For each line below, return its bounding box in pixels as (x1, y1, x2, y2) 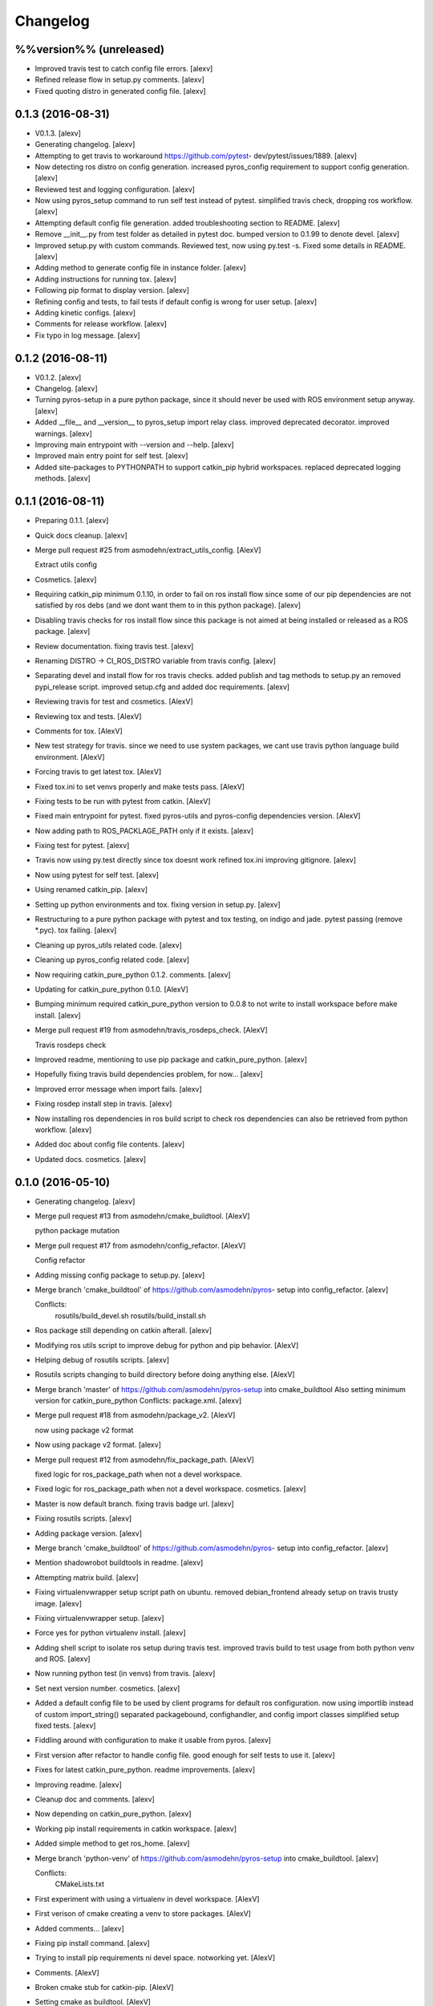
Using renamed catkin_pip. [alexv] (34, 885, 148, 895)
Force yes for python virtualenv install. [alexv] (34, 1628, 186, 1638)
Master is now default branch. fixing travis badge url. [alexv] (34, 1499, 234, 1509)
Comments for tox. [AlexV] (34, 726, 123, 736)
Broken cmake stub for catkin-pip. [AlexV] (34, 1983, 174, 1992)
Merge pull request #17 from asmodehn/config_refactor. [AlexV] (34, 1241, 246, 1250)
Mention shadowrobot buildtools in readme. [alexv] (34, 1557, 204, 1568)
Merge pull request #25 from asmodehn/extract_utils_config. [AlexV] (34, 545, 261, 554)
